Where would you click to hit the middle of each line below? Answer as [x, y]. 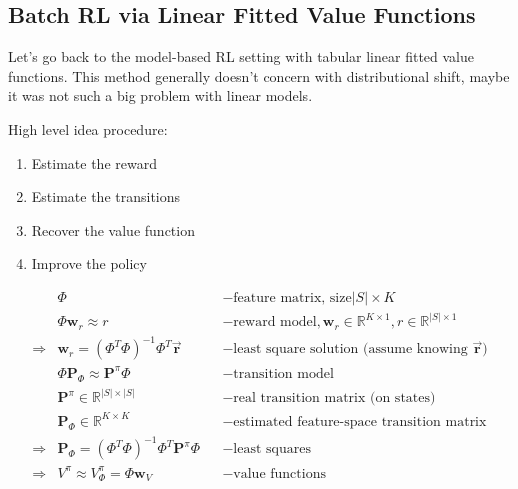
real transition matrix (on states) [334, 398]
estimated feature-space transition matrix [360, 421]
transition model [283, 373]
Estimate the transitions [106, 196]
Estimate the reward [94, 162]
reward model [275, 322]
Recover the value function [113, 229]
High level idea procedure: [88, 128]
